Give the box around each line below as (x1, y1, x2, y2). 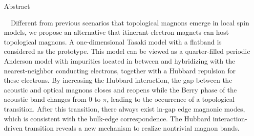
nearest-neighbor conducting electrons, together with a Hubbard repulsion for (4, 65, 236, 75)
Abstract (4, 1, 30, 11)
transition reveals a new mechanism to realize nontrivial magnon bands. (24, 123, 240, 133)
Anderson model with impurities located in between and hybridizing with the (4, 55, 235, 66)
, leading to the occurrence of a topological (106, 94, 235, 104)
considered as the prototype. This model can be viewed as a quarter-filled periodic (4, 46, 250, 56)
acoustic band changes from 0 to (4, 94, 101, 104)
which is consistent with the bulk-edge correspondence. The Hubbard (4, 113, 211, 123)
